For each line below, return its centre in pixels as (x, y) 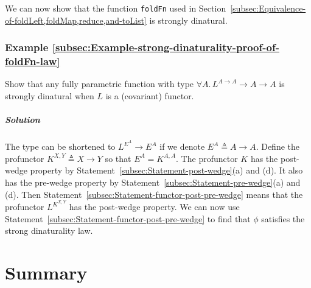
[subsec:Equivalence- (268, 8)
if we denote (182, 146)
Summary (46, 272)
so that (118, 158)
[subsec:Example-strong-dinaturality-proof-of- (166, 47)
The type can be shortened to (60, 146)
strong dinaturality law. (49, 230)
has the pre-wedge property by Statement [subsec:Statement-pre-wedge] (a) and (153, 182)
